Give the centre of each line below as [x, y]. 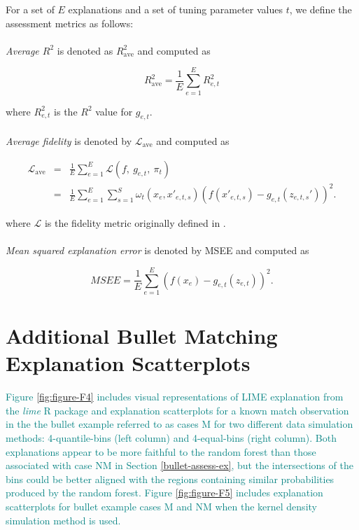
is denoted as [85, 50]
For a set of [30, 9]
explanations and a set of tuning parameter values [175, 9]
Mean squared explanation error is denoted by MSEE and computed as [157, 250]
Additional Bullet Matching [142, 336]
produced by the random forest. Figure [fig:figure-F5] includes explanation [164, 493]
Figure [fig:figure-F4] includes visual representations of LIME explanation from [175, 397]
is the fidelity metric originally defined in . [135, 223]
